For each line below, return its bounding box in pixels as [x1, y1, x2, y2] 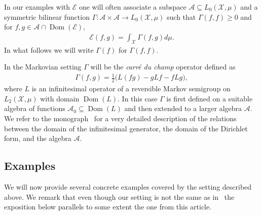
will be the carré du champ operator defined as [90, 61, 236, 72]
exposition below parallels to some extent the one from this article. [4, 201, 212, 212]
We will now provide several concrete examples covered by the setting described [4, 181, 252, 192]
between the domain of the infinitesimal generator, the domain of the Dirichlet [4, 123, 248, 133]
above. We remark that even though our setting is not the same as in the [4, 191, 235, 202]
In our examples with [4, 2, 70, 12]
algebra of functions [4, 103, 65, 114]
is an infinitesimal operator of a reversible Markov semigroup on [31, 83, 231, 94]
